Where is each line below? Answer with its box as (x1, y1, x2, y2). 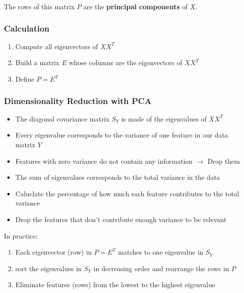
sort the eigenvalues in (15, 263, 82, 273)
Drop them (207, 155, 240, 166)
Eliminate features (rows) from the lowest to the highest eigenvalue (15, 279, 215, 290)
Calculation (4, 22, 50, 34)
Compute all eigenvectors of (15, 41, 98, 51)
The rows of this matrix (4, 1, 75, 11)
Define (15, 74, 35, 84)
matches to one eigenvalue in (118, 247, 204, 257)
